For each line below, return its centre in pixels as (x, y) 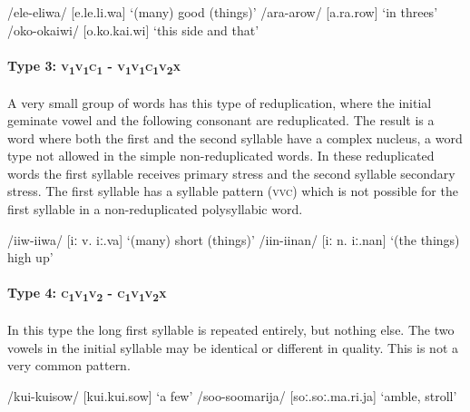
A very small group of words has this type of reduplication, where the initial (220, 102)
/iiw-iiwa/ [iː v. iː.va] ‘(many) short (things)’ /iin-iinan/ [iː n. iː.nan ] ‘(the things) (234, 239)
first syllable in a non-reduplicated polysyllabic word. (155, 209)
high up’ (30, 257)
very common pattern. (69, 365)
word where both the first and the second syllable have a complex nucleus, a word (235, 137)
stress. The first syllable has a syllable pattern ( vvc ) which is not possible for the (233, 191)
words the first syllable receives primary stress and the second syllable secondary (231, 173)
